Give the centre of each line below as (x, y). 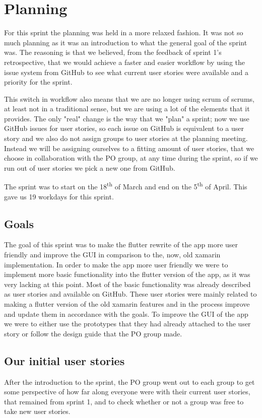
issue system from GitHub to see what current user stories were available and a (126, 72)
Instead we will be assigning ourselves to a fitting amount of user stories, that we (129, 148)
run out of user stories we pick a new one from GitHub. (90, 167)
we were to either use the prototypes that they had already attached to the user (127, 324)
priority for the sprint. (38, 82)
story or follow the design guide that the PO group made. (93, 333)
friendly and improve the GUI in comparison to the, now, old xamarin (112, 255)
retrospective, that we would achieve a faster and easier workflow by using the (125, 62)
